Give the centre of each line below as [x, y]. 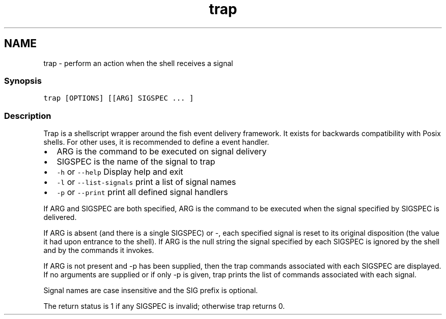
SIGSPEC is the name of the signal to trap [136, 162]
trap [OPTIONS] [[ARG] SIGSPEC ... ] [119, 98]
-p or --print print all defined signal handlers [142, 192]
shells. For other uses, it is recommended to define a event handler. [156, 142]
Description [28, 116]
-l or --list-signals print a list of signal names [146, 182]
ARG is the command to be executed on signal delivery [162, 152]
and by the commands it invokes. [99, 250]
